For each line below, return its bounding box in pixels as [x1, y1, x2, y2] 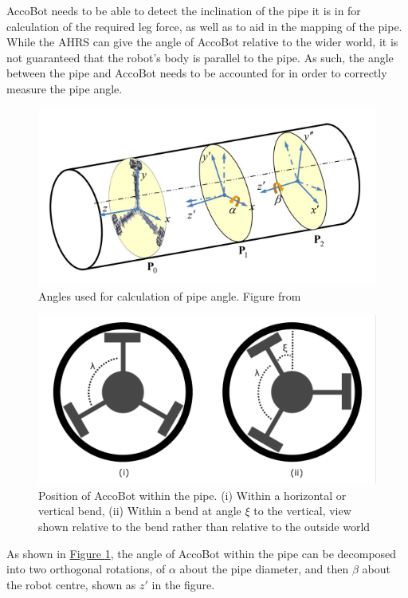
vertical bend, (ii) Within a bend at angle [38, 502, 241, 519]
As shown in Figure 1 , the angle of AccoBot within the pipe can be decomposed [6, 545, 397, 561]
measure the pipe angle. [6, 80, 123, 96]
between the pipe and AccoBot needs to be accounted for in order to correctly [6, 65, 387, 81]
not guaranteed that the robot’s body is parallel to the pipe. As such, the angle [6, 49, 394, 65]
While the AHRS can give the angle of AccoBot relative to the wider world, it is [6, 33, 398, 50]
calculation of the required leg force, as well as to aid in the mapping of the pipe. [6, 18, 402, 34]
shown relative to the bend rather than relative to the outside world [38, 518, 371, 535]
